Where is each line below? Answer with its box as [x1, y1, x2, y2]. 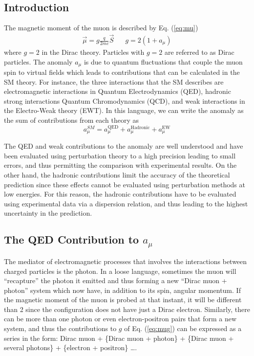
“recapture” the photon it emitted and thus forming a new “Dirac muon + [4, 275, 227, 286]
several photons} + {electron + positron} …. [4, 342, 137, 353]
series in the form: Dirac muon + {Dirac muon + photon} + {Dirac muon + [4, 333, 234, 343]
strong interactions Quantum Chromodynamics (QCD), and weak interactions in [4, 95, 245, 106]
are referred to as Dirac [164, 47, 234, 57]
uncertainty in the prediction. [4, 208, 92, 218]
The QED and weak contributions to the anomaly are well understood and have [4, 141, 243, 151]
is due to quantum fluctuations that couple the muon [84, 56, 243, 67]
